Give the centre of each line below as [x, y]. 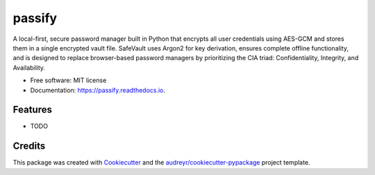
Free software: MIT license [68, 80]
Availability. [29, 67]
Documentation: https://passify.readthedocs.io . [98, 90]
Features [32, 110]
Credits [29, 146]
